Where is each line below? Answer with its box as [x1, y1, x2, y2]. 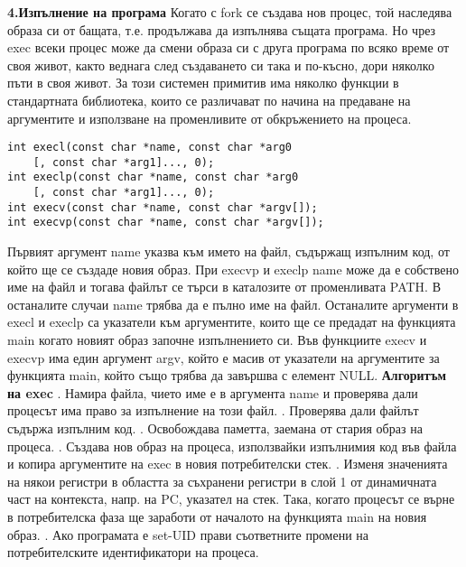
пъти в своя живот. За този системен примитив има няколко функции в [7, 73, 399, 92]
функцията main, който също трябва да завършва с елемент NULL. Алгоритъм [7, 366, 447, 385]
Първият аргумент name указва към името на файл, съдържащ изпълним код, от [7, 242, 450, 261]
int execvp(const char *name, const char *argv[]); [7, 216, 324, 229]
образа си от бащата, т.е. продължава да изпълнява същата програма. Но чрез [7, 20, 436, 39]
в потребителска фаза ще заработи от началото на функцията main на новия [7, 507, 427, 525]
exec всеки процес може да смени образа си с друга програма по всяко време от [7, 38, 450, 57]
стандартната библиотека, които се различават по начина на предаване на [7, 90, 411, 109]
